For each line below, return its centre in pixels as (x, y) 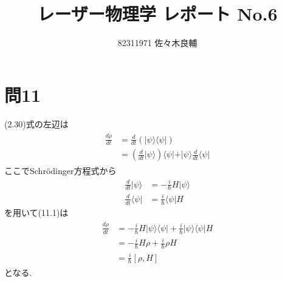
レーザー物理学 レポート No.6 (157, 14)
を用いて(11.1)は (36, 212)
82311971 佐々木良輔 (157, 43)
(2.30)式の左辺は (36, 123)
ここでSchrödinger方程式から (60, 171)
